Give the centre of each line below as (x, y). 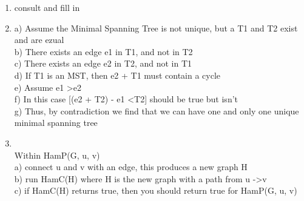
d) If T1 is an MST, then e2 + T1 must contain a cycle (117, 75)
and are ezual (39, 40)
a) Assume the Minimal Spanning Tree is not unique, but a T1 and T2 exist (156, 28)
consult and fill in (47, 7)
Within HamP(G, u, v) (57, 155)
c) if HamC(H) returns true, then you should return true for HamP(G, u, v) (156, 190)
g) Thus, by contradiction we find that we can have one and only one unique (157, 110)
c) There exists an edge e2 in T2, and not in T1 (103, 63)
